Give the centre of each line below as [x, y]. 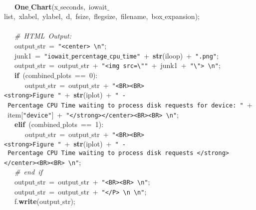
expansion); [182, 16]
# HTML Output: [43, 36]
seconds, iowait [84, 6]
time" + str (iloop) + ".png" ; [170, 55]
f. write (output [37, 201]
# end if [28, 172]
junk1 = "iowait [42, 55]
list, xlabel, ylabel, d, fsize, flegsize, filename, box [83, 16]
